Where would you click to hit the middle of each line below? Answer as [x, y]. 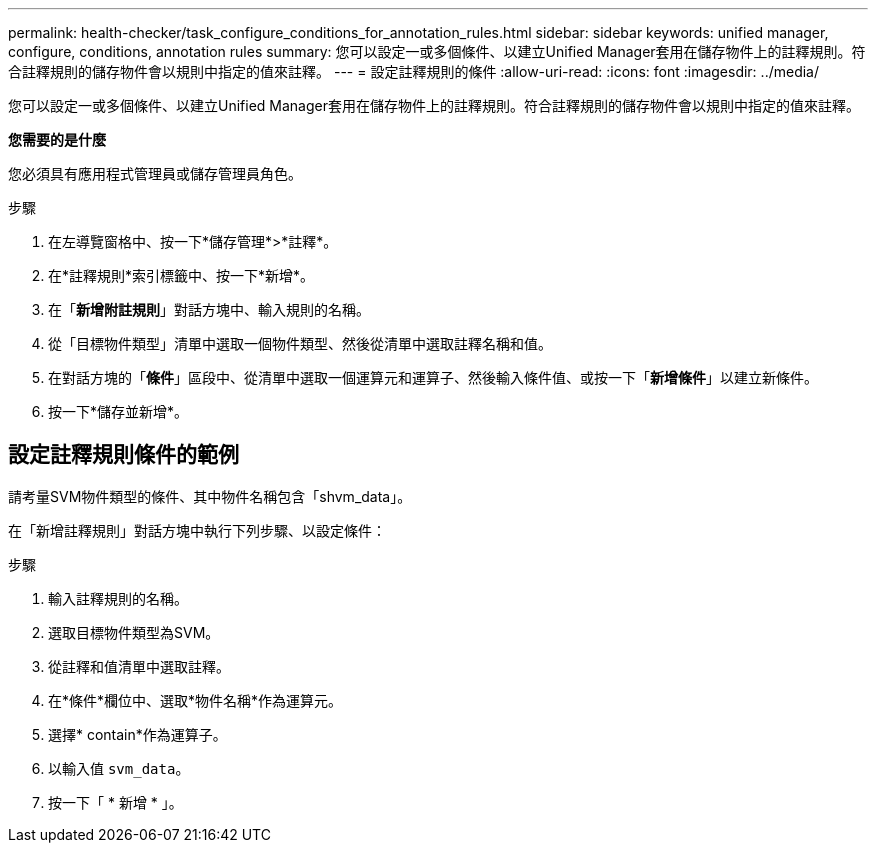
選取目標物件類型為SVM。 [134, 632]
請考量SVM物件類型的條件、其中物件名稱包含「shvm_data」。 [210, 496]
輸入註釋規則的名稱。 [118, 598]
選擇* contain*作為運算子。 [137, 734]
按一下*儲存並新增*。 [118, 411]
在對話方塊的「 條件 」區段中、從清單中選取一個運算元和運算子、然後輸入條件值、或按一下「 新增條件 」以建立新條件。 [433, 377]
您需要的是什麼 [57, 139]
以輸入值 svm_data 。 [119, 768]
